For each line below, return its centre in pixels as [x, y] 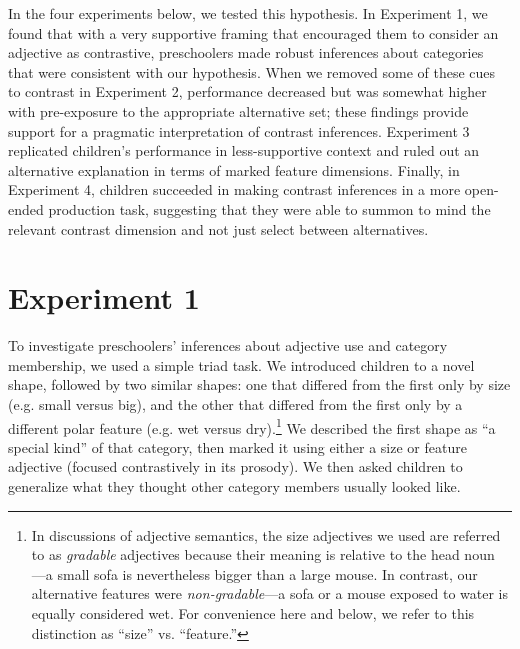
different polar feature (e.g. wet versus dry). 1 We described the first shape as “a [252, 426]
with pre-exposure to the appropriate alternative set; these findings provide [238, 110]
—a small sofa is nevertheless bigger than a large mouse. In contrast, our [254, 573]
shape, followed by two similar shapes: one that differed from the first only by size [259, 384]
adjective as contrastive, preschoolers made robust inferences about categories [246, 52]
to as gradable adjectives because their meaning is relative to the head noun [263, 554]
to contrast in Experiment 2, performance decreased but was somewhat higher [247, 91]
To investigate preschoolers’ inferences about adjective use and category [228, 345]
